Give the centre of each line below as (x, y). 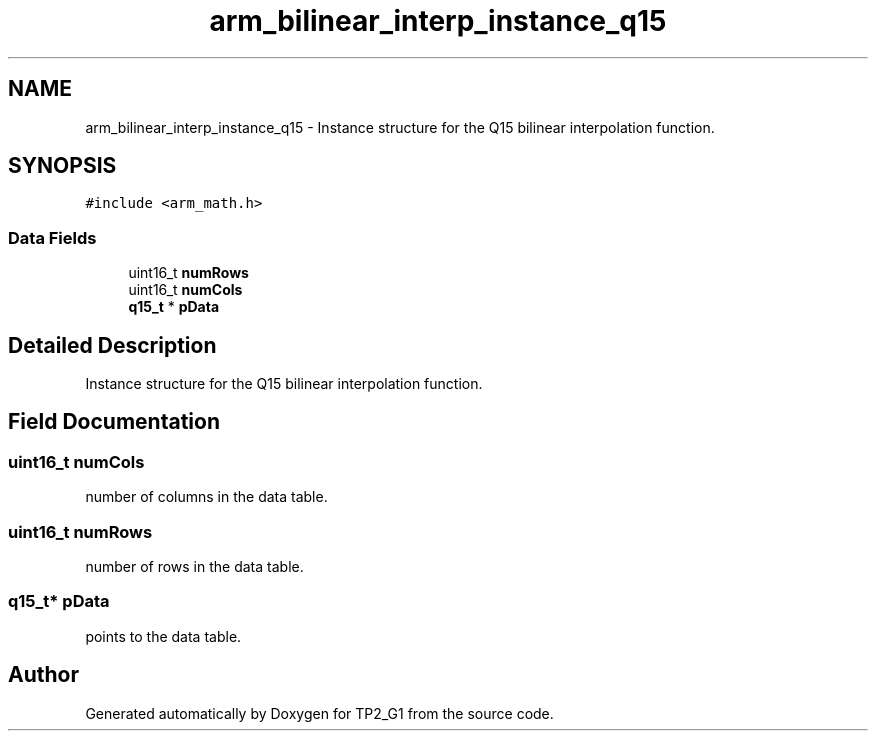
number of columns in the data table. (206, 497)
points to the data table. (163, 636)
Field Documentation (114, 422)
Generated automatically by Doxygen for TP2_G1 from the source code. (319, 713)
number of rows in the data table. (194, 566)
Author (43, 675)
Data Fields (52, 237)
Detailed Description (112, 345)
